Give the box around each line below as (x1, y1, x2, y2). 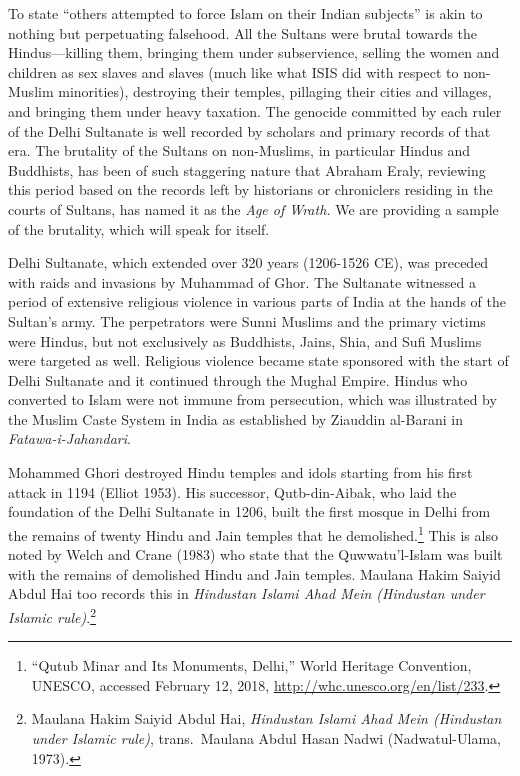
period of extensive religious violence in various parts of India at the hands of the (8, 291, 506, 312)
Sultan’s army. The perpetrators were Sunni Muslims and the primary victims (8, 310, 486, 331)
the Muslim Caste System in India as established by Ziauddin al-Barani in (8, 408, 463, 429)
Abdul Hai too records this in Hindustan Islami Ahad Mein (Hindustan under (8, 583, 485, 604)
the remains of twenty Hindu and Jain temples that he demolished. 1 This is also (8, 521, 498, 545)
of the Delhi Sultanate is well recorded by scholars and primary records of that (8, 120, 491, 141)
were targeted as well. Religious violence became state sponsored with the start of (8, 350, 509, 371)
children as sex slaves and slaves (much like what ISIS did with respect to (8, 61, 459, 82)
